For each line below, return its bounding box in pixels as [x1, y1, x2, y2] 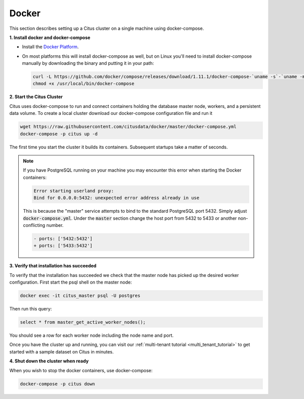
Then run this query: [9, 306, 52, 312]
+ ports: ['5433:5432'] [33, 243, 93, 249]
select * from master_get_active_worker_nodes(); [20, 320, 146, 325]
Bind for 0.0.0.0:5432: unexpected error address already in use [33, 195, 200, 201]
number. [46, 222, 64, 228]
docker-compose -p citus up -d [20, 131, 98, 137]
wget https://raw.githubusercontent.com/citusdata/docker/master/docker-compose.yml [20, 124, 237, 130]
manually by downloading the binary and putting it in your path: [22, 60, 154, 66]
